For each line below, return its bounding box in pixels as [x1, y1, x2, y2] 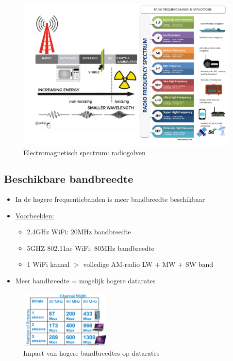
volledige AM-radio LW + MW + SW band [83, 259, 214, 269]
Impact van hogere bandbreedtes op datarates [23, 348, 160, 358]
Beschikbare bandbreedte [4, 171, 133, 186]
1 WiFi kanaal [27, 259, 70, 269]
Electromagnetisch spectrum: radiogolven [23, 148, 146, 158]
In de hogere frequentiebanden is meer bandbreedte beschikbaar [15, 194, 205, 204]
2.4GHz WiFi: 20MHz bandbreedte [27, 227, 131, 237]
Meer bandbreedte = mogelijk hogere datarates [15, 276, 156, 286]
